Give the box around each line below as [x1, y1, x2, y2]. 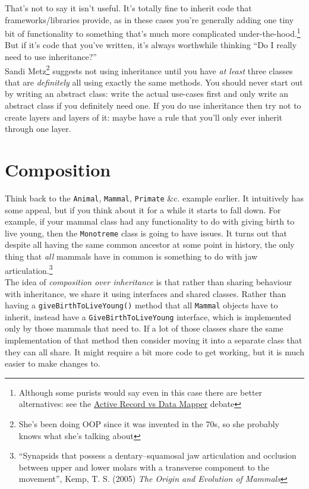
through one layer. [5, 122, 71, 135]
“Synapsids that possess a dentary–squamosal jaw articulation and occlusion [18, 449, 297, 462]
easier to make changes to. [5, 357, 100, 370]
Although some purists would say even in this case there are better [18, 386, 263, 398]
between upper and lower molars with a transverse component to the [18, 460, 269, 473]
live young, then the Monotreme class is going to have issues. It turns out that [5, 226, 287, 239]
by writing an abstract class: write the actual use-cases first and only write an [5, 87, 289, 100]
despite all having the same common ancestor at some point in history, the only [5, 238, 295, 251]
